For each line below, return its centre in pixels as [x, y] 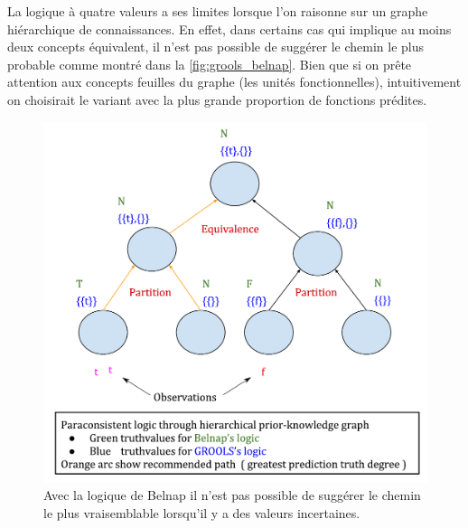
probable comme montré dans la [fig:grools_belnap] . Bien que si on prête [210, 64]
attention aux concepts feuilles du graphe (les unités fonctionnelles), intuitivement [234, 82]
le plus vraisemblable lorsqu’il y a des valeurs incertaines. [202, 512]
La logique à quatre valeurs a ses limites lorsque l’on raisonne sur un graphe [218, 11]
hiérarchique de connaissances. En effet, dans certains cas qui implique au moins [229, 28]
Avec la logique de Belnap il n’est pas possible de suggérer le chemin [232, 495]
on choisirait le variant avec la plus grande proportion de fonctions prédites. [217, 99]
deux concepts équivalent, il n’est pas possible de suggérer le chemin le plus [216, 47]
